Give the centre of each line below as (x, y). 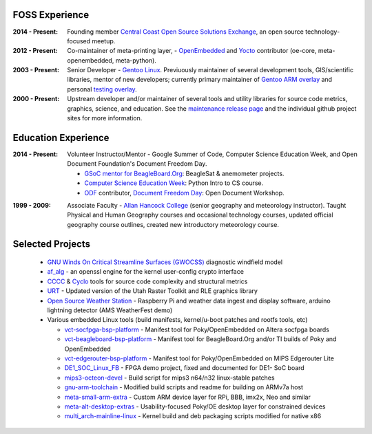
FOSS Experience (51, 15)
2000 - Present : (36, 99)
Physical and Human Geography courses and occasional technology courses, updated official (200, 215)
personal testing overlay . (102, 89)
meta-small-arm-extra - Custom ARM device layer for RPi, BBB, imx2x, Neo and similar (188, 397)
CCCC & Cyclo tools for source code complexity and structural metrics (147, 281)
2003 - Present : (36, 70)
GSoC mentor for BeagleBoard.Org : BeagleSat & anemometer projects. (184, 173)
